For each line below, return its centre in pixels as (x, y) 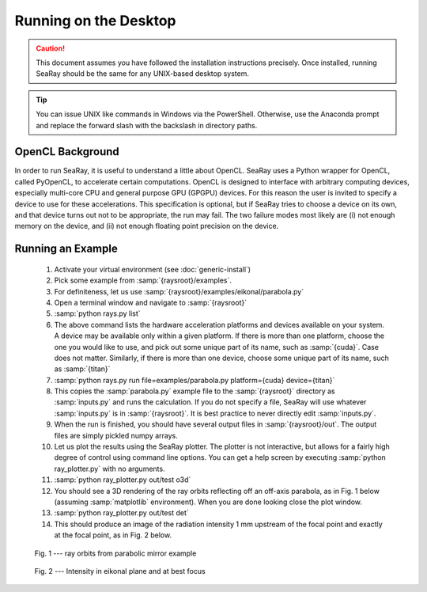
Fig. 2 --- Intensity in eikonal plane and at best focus (120, 571)
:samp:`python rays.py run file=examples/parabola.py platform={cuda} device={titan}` (195, 380)
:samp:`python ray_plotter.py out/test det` (121, 513)
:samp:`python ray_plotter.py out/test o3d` (123, 480)
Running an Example (66, 249)
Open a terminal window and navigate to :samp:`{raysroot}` (151, 302)
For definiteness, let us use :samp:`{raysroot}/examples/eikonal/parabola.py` (179, 291)
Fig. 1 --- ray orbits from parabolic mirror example (115, 553)
